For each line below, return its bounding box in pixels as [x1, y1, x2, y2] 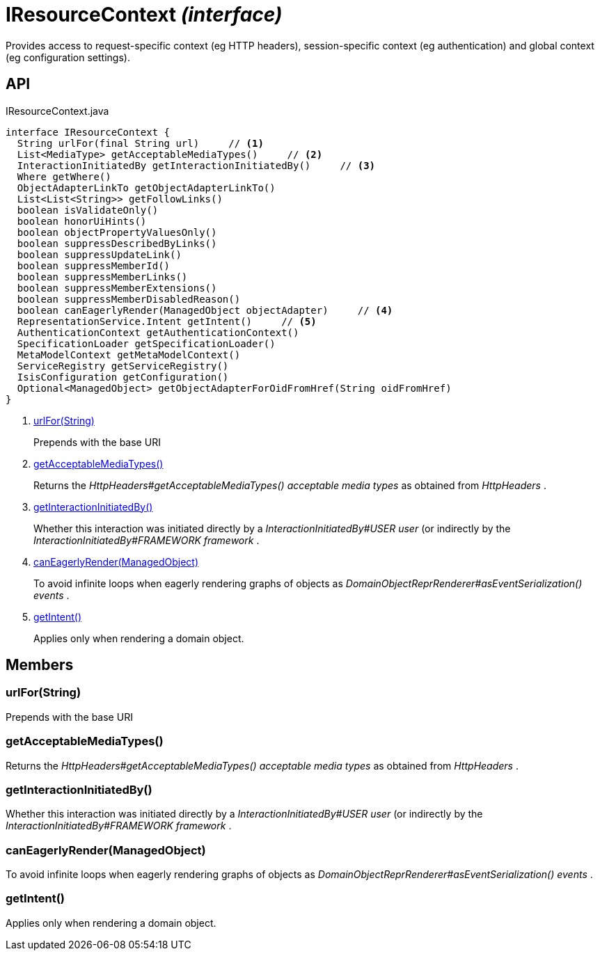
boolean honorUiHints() [17, 215, 147, 227]
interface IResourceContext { [6, 126, 171, 138]
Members [6, 656, 74, 674]
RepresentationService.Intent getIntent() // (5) [17, 315, 317, 327]
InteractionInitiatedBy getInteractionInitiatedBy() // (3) [17, 159, 376, 171]
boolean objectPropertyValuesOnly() [17, 226, 217, 238]
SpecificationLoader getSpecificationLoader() [17, 337, 276, 349]
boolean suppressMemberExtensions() [17, 282, 217, 294]
